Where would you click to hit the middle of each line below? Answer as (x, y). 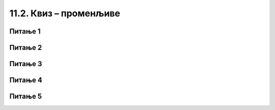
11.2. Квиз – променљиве (65, 13)
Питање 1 (25, 31)
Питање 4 (26, 80)
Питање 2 (26, 48)
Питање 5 (26, 97)
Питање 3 (26, 64)
